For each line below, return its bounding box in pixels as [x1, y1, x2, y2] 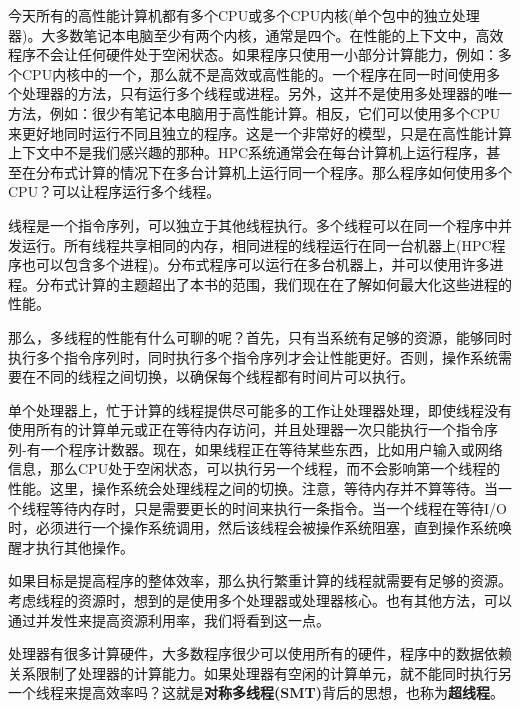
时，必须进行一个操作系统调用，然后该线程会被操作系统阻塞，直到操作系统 [8, 517, 498, 538]
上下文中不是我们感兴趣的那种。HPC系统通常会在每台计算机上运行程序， [8, 142, 487, 163]
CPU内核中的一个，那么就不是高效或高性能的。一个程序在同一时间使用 [21, 63, 487, 84]
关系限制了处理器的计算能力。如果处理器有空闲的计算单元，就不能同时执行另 [8, 662, 512, 683]
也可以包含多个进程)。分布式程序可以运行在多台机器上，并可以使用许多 [21, 254, 490, 275]
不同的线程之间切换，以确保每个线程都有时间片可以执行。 [35, 366, 414, 387]
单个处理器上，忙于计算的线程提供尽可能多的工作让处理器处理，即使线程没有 [8, 399, 512, 420]
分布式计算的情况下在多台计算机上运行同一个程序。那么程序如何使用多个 [35, 161, 512, 182]
